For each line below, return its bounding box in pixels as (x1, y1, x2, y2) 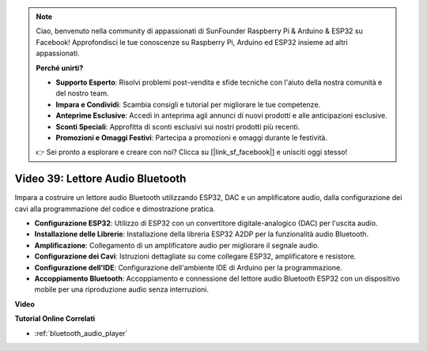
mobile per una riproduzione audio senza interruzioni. (34, 285, 210, 294)
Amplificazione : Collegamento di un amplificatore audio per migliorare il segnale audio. (34, 240, 320, 250)
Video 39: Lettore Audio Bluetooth (14, 172, 187, 186)
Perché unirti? (36, 63, 84, 73)
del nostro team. (55, 89, 109, 98)
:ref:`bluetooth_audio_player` (34, 328, 128, 338)
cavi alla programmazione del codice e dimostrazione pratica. (14, 204, 216, 213)
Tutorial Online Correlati (14, 314, 96, 323)
